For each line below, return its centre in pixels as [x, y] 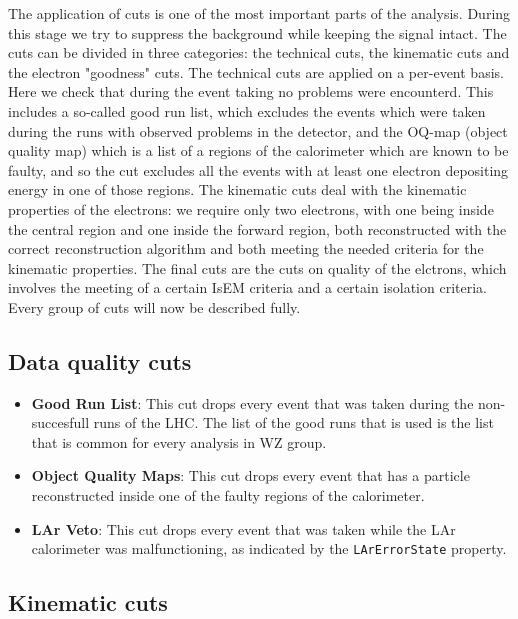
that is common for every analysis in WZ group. [179, 441]
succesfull [60, 422]
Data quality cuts [100, 360]
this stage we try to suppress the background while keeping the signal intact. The [257, 32]
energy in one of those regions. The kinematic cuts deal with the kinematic [237, 189]
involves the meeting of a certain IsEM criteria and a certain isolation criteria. [247, 287]
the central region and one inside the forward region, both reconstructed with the [257, 228]
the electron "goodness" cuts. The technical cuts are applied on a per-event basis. [256, 71]
